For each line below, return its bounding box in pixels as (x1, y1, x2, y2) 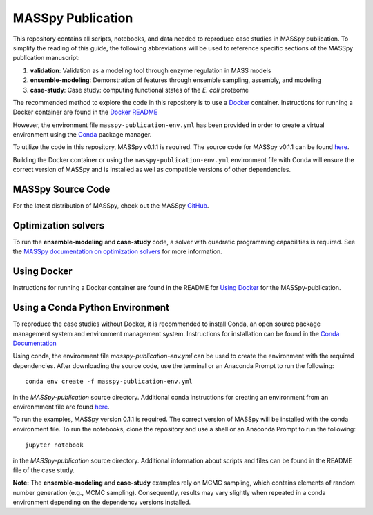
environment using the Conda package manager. (12, 130, 152, 139)
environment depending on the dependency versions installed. (12, 498, 191, 507)
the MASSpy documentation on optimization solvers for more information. (12, 247, 222, 255)
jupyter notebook (25, 441, 84, 449)
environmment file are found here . (12, 402, 110, 411)
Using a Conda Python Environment (12, 302, 169, 313)
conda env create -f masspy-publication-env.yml (25, 378, 193, 386)
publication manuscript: (12, 54, 80, 62)
